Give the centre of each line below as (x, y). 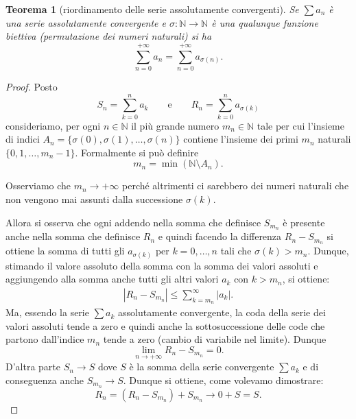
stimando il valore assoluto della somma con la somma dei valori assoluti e (162, 265)
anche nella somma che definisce (73, 236)
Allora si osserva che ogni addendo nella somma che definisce (133, 222)
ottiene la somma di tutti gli (65, 251)
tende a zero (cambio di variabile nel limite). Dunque (215, 339)
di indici (23, 139)
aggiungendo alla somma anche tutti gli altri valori (112, 279)
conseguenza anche (45, 380)
